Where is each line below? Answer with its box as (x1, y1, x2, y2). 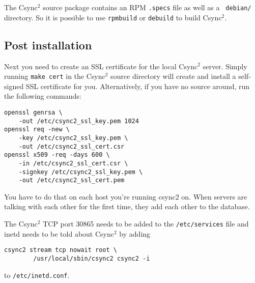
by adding (119, 228, 151, 239)
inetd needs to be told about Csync (4, 228, 115, 239)
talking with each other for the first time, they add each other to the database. (4, 201, 250, 212)
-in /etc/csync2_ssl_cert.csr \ (18, 159, 128, 167)
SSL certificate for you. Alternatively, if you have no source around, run (25, 80, 250, 91)
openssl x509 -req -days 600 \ (4, 151, 110, 159)
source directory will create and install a (110, 71, 236, 81)
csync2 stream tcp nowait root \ (4, 246, 117, 254)
